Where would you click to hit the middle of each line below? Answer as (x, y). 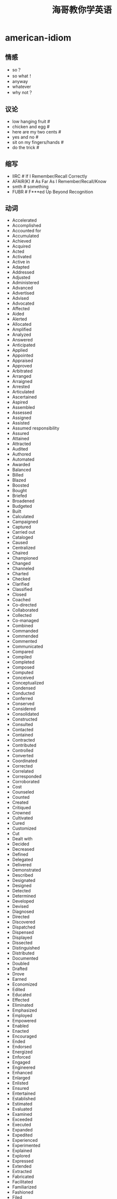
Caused (20, 543)
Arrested (21, 386)
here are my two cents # (37, 132)
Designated (24, 881)
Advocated (23, 303)
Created (20, 802)
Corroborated (26, 782)
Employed (22, 1016)
